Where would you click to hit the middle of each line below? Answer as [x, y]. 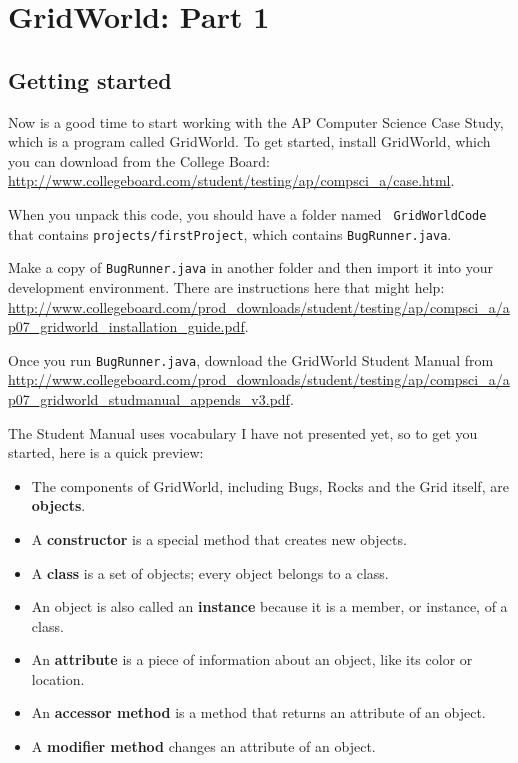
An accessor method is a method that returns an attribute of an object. [258, 712]
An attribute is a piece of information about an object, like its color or [252, 659]
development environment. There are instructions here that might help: [226, 286]
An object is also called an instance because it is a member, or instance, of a [269, 606]
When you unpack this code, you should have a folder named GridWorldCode [247, 213]
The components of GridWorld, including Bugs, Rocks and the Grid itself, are [270, 485]
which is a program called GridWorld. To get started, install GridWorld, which [249, 141]
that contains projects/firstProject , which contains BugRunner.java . [230, 233]
